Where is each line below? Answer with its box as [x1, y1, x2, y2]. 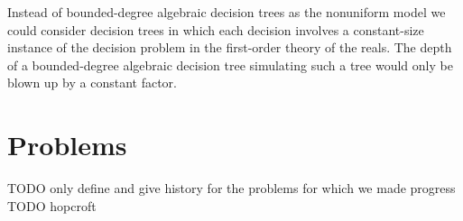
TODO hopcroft [7, 196, 97, 215]
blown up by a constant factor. [7, 73, 177, 92]
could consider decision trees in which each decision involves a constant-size [7, 20, 424, 39]
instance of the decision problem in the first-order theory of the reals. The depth [7, 38, 452, 57]
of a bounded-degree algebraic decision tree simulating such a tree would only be [7, 55, 453, 74]
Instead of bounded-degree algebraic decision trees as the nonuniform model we [7, 3, 446, 21]
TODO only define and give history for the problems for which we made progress [7, 179, 456, 198]
